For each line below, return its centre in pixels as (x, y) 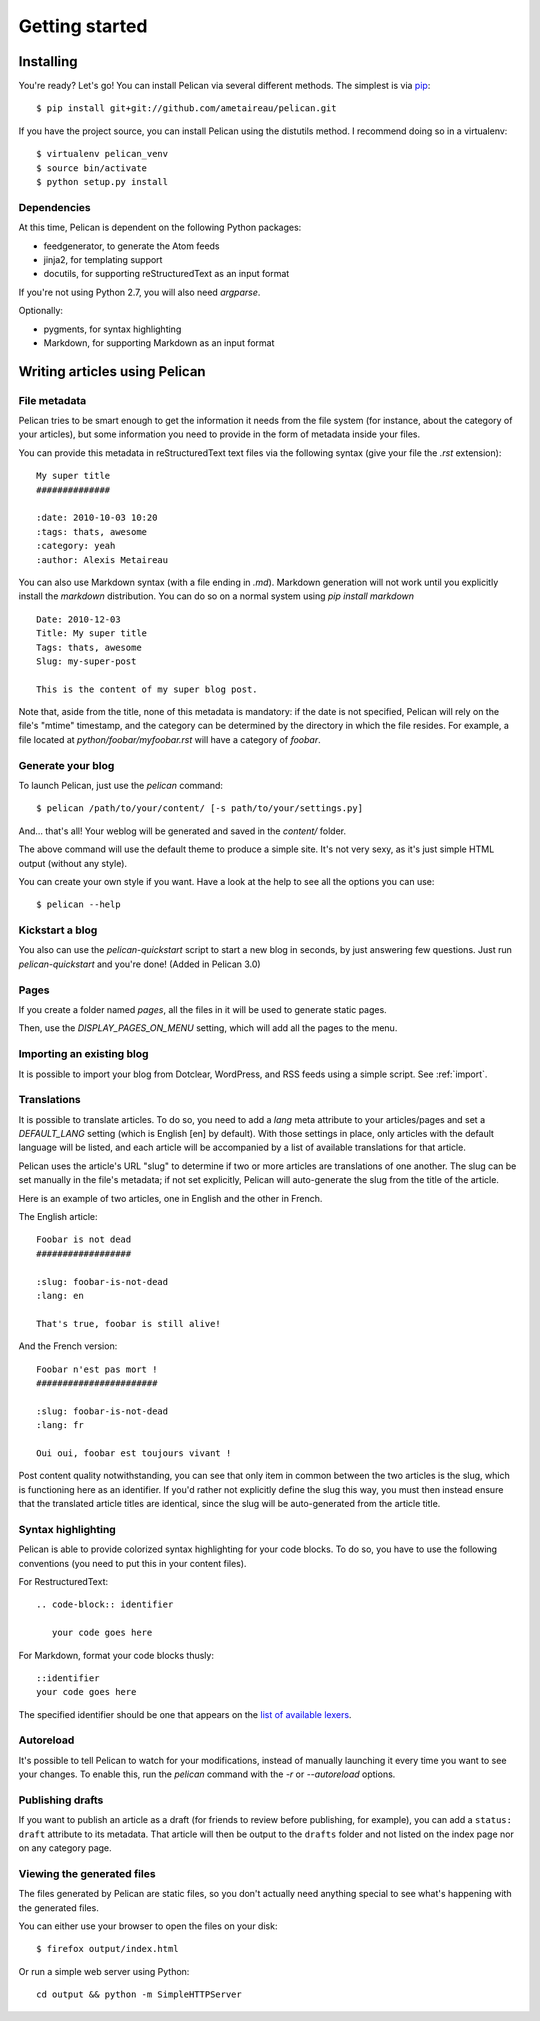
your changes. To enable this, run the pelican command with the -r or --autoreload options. (207, 1774)
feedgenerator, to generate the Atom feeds (131, 246)
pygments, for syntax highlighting (112, 329)
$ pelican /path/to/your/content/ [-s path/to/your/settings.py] (200, 808)
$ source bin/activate (92, 168)
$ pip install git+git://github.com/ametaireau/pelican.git (186, 108)
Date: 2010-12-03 (78, 619)
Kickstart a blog (58, 930)
